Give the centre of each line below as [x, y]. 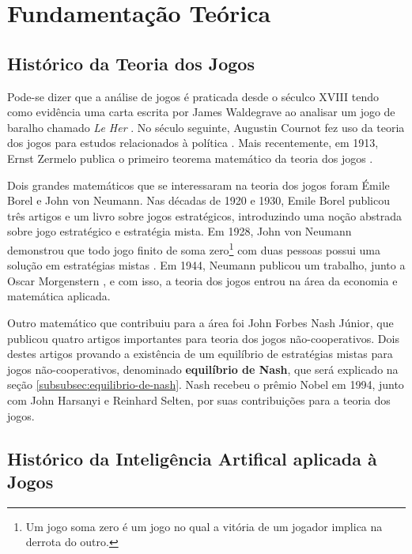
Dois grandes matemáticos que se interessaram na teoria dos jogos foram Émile [198, 185]
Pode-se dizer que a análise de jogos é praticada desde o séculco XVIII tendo [193, 96]
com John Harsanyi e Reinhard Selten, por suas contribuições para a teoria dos [199, 399]
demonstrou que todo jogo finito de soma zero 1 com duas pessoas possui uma [194, 248]
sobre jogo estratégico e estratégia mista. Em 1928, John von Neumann [180, 231]
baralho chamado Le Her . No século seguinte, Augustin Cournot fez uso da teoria [206, 127]
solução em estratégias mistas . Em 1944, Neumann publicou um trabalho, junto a [206, 265]
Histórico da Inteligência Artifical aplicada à [192, 458]
